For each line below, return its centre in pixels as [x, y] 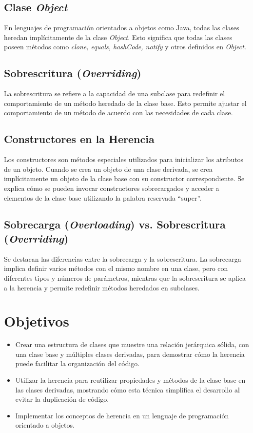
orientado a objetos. [45, 425]
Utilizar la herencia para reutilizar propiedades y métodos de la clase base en [130, 380]
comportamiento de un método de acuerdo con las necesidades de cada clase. [118, 113]
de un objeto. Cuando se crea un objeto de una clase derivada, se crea [108, 169]
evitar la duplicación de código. [62, 399]
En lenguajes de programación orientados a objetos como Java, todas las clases [122, 28]
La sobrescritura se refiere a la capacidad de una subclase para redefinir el [115, 93]
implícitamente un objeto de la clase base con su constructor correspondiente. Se [124, 178]
